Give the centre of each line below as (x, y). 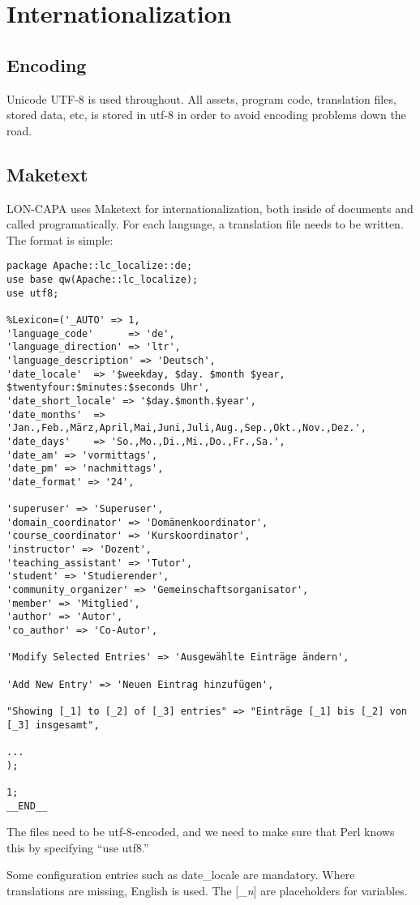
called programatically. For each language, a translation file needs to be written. (205, 224)
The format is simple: (60, 239)
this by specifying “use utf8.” (78, 847)
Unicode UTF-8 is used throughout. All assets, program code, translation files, (201, 98)
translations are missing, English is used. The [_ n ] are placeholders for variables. (207, 891)
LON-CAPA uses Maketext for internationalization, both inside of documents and (210, 208)
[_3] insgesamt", (53, 725)
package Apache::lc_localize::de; (100, 266)
